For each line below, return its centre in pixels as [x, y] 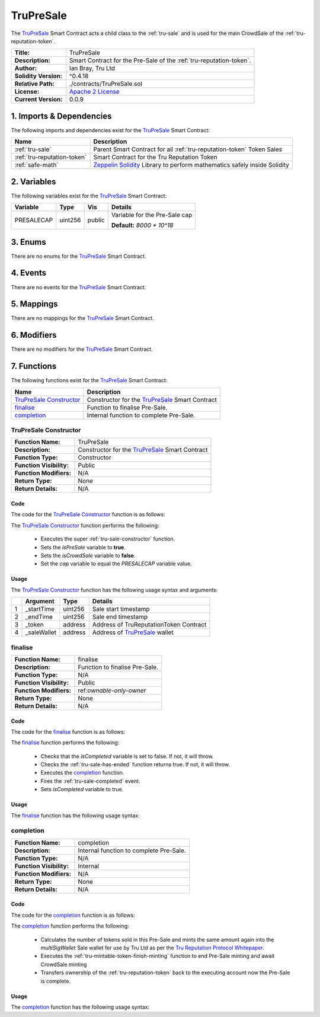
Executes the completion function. [82, 773]
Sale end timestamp [120, 617]
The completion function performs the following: [70, 926]
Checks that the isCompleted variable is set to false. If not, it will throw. [127, 756]
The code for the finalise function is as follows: [68, 731]
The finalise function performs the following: [65, 743]
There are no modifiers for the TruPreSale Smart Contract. [82, 349]
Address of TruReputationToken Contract [149, 625]
